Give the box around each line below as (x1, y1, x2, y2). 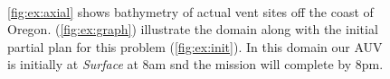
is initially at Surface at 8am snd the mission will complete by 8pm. (7, 55, 384, 74)
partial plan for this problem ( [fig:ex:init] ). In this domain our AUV (7, 37, 383, 56)
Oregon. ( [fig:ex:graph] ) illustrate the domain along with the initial (7, 20, 378, 39)
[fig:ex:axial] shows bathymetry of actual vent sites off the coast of (7, 2, 374, 21)
